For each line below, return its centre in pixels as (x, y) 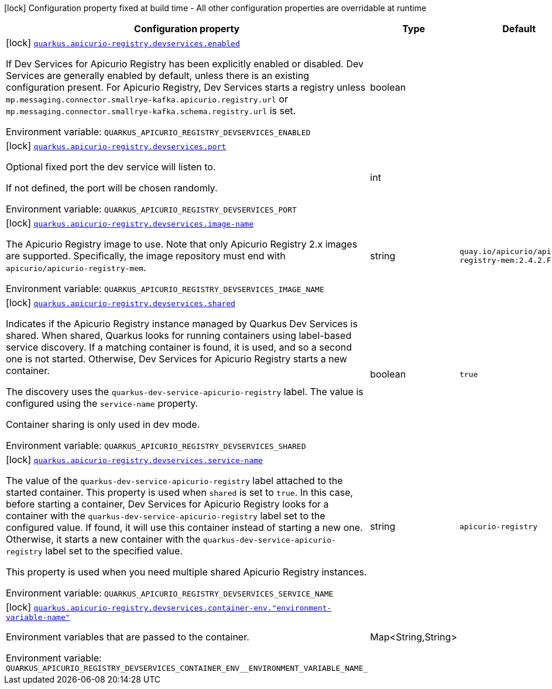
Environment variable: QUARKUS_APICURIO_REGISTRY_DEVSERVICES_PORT (151, 209)
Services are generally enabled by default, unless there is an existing (157, 76)
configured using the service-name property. (102, 403)
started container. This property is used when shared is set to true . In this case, (180, 492)
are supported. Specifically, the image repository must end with (146, 256)
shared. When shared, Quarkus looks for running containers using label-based (179, 335)
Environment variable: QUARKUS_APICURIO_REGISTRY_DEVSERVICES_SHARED (156, 445)
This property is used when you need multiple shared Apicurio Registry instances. (186, 572)
